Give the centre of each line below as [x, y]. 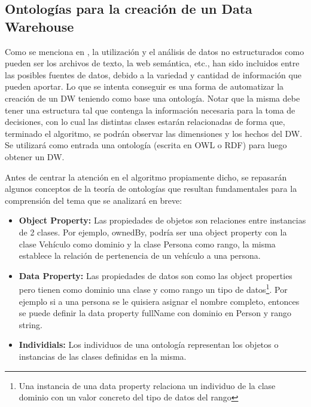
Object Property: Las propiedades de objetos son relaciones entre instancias [162, 220]
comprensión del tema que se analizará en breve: [94, 200]
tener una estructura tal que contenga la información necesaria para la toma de [150, 110]
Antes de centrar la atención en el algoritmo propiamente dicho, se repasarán [146, 177]
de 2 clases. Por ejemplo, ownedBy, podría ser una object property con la [153, 232]
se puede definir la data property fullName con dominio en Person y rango [155, 313]
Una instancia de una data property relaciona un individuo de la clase [147, 385]
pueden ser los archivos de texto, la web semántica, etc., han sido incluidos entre [152, 63]
